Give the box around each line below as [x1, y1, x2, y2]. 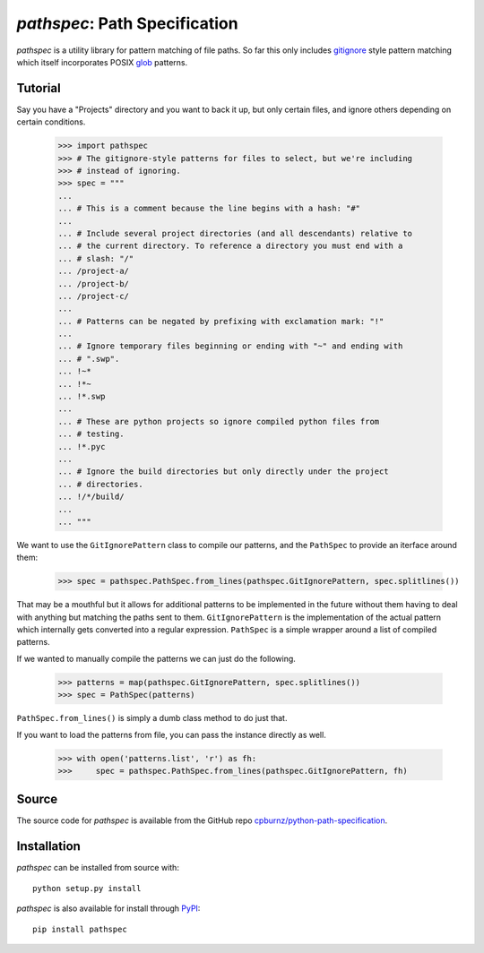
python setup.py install [32, 883, 142, 893]
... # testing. [57, 429, 125, 439]
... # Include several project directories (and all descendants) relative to [57, 228, 412, 238]
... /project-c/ [57, 291, 130, 301]
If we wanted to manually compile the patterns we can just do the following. [16, 653, 296, 664]
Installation [16, 838, 81, 854]
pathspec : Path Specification [16, 13, 238, 33]
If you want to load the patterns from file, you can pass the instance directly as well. [16, 729, 326, 740]
